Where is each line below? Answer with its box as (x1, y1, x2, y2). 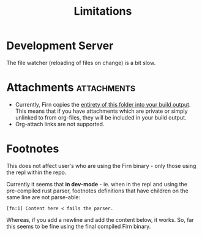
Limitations (73, 4, 132, 18)
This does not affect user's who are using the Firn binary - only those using (6, 162, 196, 169)
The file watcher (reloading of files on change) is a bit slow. (6, 59, 156, 66)
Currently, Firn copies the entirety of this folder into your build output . (15, 101, 191, 108)
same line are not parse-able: (6, 193, 81, 200)
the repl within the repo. (6, 169, 67, 176)
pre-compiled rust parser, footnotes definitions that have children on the (6, 187, 189, 194)
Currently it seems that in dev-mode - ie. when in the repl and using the (6, 180, 188, 188)
